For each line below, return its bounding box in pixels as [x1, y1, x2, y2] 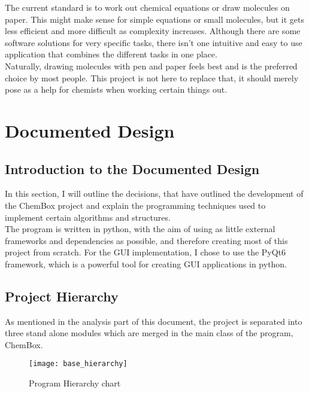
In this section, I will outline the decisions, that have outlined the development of [5, 187, 304, 200]
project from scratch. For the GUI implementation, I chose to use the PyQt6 [5, 246, 286, 258]
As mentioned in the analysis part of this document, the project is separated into [5, 315, 302, 327]
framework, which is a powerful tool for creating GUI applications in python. [5, 257, 287, 270]
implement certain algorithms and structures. [5, 211, 171, 223]
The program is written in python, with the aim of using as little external [5, 223, 275, 235]
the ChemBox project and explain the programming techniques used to [5, 199, 266, 211]
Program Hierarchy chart [29, 377, 121, 389]
